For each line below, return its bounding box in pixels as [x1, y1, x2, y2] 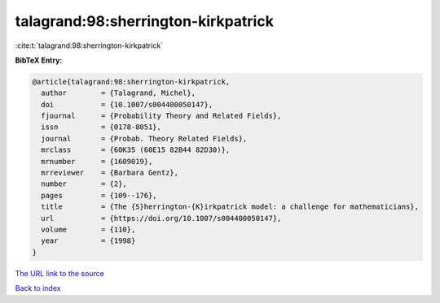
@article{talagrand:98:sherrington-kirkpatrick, [32, 77, 231, 86]
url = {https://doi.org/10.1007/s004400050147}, [41, 214, 282, 223]
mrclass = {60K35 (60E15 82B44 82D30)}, [41, 145, 231, 154]
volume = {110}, [41, 225, 136, 234]
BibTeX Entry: [15, 55, 63, 65]
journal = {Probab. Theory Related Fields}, [41, 134, 248, 143]
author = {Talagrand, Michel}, [41, 89, 196, 97]
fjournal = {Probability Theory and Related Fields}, [41, 111, 282, 121]
